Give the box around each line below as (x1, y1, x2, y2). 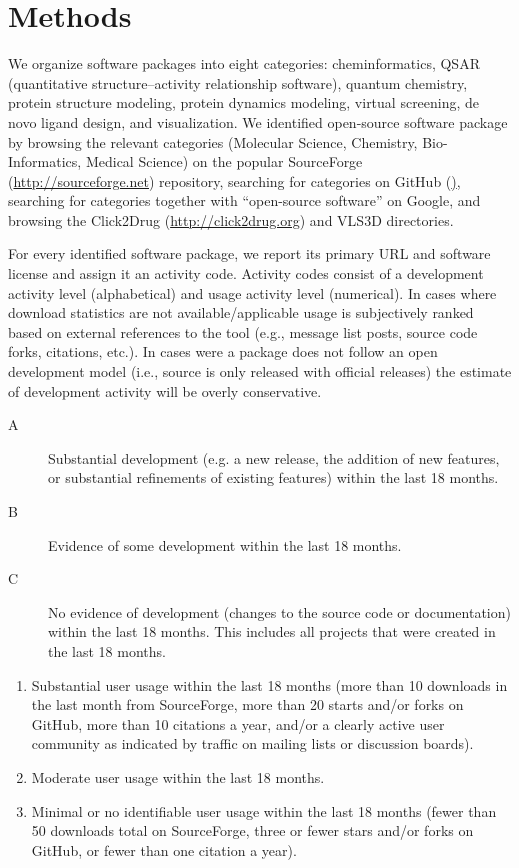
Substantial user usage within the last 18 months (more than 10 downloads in (31, 674, 508, 695)
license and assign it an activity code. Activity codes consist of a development (8, 263, 484, 284)
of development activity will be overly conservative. (8, 380, 322, 401)
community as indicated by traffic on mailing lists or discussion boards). (31, 733, 474, 754)
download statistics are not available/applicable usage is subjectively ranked (8, 302, 474, 323)
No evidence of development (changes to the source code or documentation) (48, 601, 511, 622)
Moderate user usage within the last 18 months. (31, 766, 325, 787)
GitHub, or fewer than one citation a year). (31, 839, 297, 860)
